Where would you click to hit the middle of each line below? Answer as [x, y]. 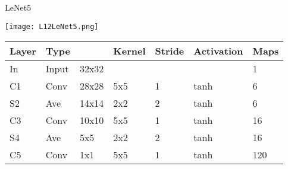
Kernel [129, 51]
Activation [218, 51]
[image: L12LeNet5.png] [52, 26]
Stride [170, 51]
